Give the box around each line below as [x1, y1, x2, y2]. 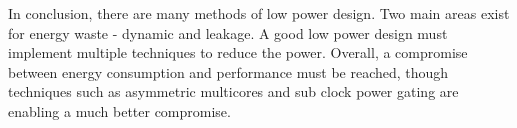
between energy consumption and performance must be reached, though [8, 61, 449, 82]
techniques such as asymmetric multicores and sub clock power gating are [8, 81, 459, 102]
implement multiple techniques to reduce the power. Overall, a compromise [8, 42, 468, 63]
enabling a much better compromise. [8, 100, 231, 121]
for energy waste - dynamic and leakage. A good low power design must [8, 22, 448, 43]
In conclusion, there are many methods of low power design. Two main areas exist [8, 3, 510, 23]
